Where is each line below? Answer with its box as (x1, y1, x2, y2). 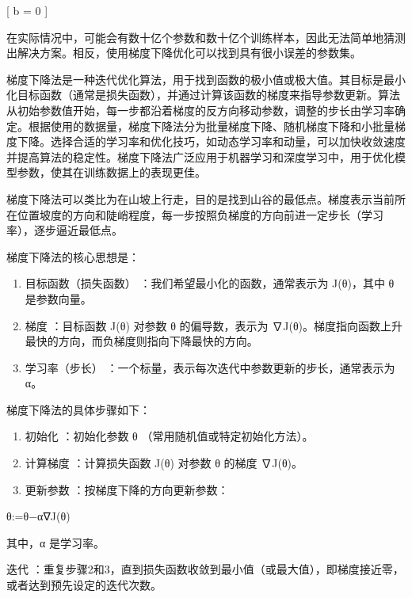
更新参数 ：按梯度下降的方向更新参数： (25, 481, 229, 497)
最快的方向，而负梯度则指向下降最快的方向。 (25, 333, 258, 349)
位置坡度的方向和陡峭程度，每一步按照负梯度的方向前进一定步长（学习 (17, 206, 383, 223)
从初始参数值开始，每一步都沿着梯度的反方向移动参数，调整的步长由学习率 (6, 101, 395, 118)
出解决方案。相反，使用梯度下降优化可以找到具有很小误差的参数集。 (6, 44, 361, 61)
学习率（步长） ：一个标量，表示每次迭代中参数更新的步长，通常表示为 (25, 359, 395, 375)
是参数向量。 (25, 290, 92, 307)
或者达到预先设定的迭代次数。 (6, 577, 162, 593)
